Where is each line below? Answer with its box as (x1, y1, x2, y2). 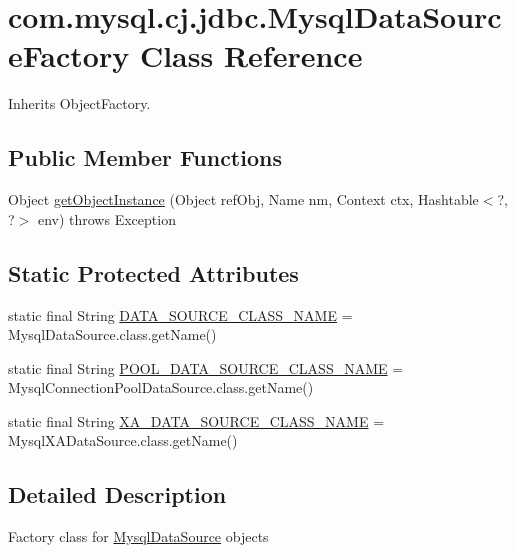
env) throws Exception (37, 208, 176, 229)
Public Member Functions (8, 142, 282, 173)
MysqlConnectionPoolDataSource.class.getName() (8, 377, 314, 398)
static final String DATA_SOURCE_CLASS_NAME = (8, 304, 353, 325)
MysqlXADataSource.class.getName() (8, 430, 238, 451)
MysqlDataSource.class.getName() (8, 324, 217, 345)
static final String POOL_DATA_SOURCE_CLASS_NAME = (8, 357, 404, 378)
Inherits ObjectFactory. (8, 93, 151, 114)
